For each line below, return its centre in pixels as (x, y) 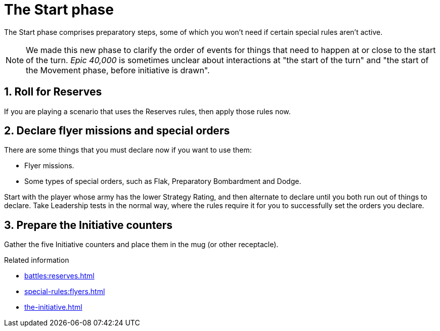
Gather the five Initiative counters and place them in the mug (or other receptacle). (141, 245)
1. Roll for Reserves (53, 92)
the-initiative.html (53, 307)
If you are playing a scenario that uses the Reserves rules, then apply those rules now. (147, 111)
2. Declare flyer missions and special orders (117, 131)
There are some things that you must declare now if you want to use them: (128, 150)
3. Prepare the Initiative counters (89, 225)
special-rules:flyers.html (65, 292)
